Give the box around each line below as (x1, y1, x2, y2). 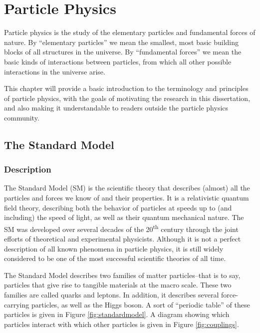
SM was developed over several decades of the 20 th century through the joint (4, 222, 239, 234)
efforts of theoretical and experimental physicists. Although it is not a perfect (4, 233, 241, 244)
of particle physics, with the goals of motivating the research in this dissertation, (4, 92, 251, 103)
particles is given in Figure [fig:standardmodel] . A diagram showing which (4, 309, 230, 319)
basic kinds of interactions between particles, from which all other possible (4, 56, 232, 66)
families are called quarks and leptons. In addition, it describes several (4, 289, 219, 300)
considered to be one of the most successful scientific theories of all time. (4, 253, 226, 263)
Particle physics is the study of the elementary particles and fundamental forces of (4, 27, 256, 37)
